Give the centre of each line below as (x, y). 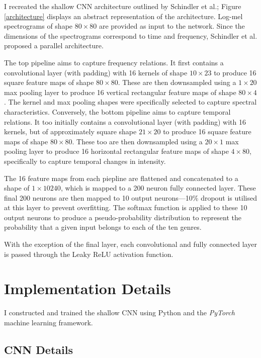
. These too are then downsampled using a (137, 141)
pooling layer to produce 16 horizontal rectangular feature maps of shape (116, 151)
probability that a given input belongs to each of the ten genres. (103, 227)
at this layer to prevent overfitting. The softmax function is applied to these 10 (126, 207)
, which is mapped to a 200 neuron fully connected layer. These (158, 188)
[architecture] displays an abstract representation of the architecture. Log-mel (123, 16)
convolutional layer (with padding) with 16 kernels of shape (96, 72)
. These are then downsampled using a (177, 82)
